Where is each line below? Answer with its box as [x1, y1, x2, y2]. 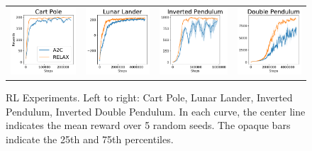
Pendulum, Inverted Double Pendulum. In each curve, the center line [6, 104, 306, 118]
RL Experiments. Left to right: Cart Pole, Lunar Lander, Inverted [6, 90, 293, 105]
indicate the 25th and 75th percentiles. [6, 131, 174, 146]
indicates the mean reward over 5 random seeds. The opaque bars [6, 118, 291, 133]
